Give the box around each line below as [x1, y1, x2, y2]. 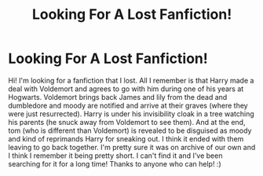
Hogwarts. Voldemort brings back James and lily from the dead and [8, 92, 228, 101]
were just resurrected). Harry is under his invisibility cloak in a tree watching [8, 108, 255, 119]
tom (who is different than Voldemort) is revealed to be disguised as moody [8, 126, 252, 135]
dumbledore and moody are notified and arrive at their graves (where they [8, 101, 249, 110]
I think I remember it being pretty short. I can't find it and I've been [8, 151, 223, 160]
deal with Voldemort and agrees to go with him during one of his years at [8, 84, 244, 93]
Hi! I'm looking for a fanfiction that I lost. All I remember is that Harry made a [8, 75, 254, 85]
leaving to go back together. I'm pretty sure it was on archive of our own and [8, 142, 256, 152]
